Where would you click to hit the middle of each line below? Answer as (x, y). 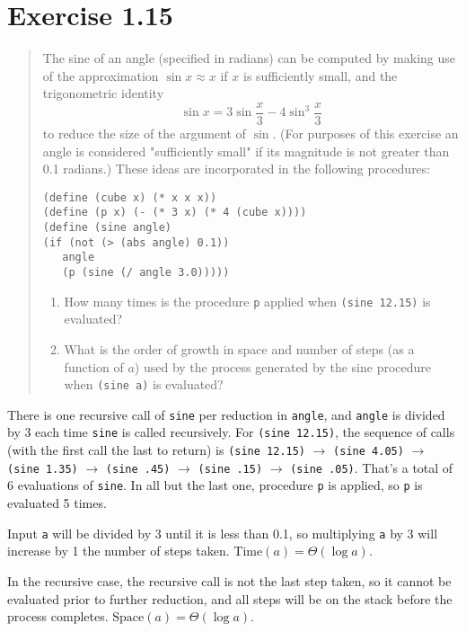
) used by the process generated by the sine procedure (283, 366)
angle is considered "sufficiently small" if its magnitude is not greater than (246, 151)
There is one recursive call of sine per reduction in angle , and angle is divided (226, 414)
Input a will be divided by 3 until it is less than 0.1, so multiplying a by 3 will (223, 533)
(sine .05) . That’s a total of (372, 467)
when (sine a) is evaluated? (144, 384)
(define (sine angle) (107, 228)
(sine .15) (230, 469)
